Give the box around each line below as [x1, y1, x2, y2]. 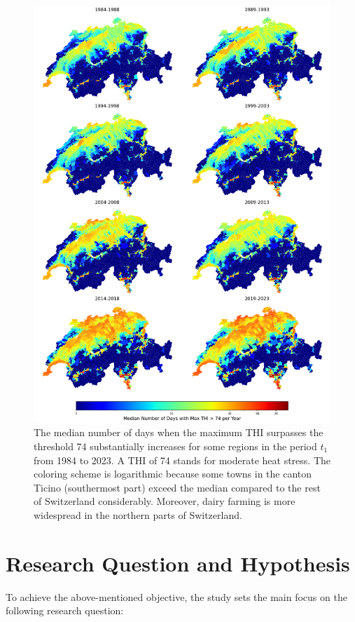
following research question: [6, 603, 124, 618]
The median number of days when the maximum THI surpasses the [34, 425, 323, 440]
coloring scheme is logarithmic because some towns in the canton [34, 466, 312, 481]
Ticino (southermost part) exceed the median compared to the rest [34, 480, 321, 494]
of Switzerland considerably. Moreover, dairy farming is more [34, 494, 295, 508]
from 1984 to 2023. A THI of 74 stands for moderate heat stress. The [34, 452, 330, 467]
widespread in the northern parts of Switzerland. [34, 507, 242, 522]
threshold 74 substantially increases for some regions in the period [34, 438, 317, 453]
